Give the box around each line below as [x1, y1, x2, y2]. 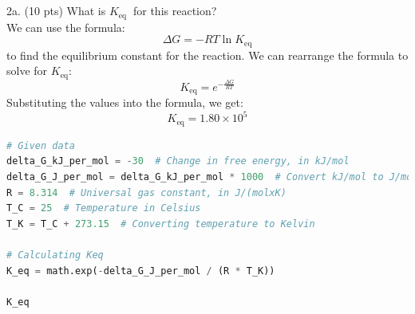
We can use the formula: [6, 18, 125, 35]
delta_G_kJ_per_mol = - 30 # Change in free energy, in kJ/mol [6, 155, 350, 167]
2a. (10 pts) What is [6, 2, 106, 19]
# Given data [6, 139, 75, 151]
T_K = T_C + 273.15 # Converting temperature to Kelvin [6, 218, 315, 230]
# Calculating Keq [6, 249, 104, 261]
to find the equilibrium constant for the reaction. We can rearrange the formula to [6, 46, 409, 63]
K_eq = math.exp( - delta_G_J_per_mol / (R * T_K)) [6, 265, 275, 277]
